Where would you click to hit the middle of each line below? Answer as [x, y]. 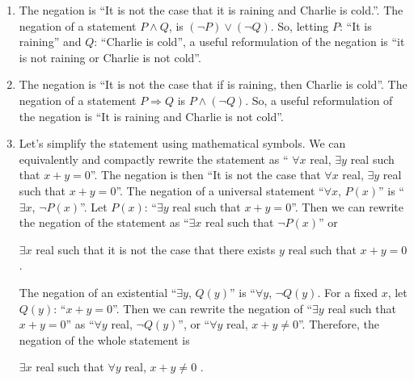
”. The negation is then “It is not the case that [205, 175]
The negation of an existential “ [98, 292]
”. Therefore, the [338, 324]
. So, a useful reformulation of [319, 100]
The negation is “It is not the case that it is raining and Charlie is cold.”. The [211, 10]
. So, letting [300, 25]
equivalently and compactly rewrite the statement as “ [154, 159]
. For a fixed [347, 292]
